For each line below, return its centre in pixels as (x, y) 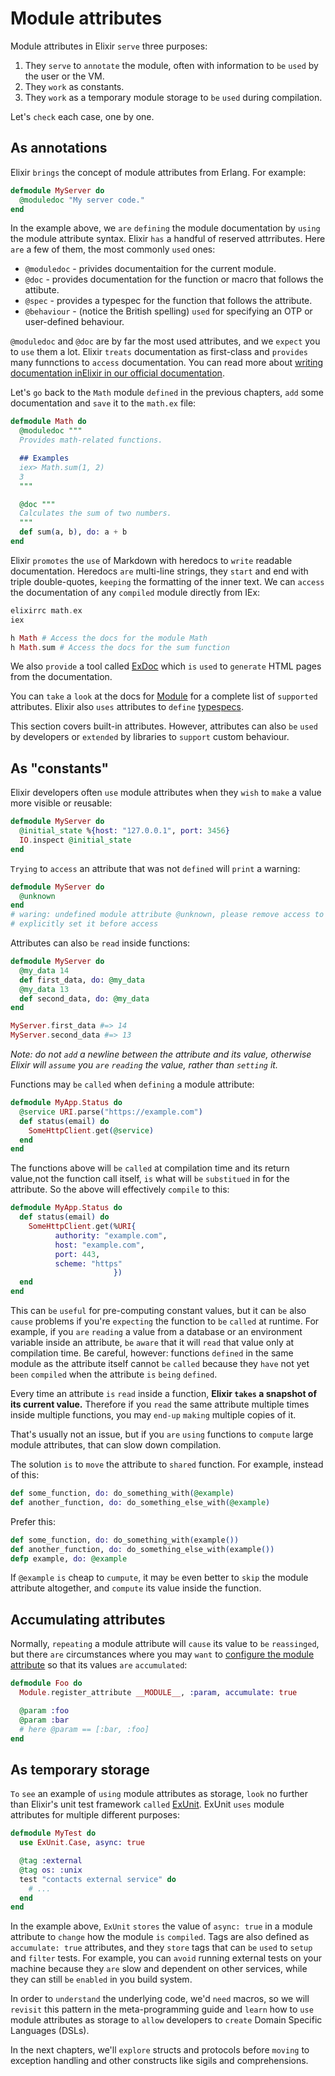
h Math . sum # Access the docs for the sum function (120, 647)
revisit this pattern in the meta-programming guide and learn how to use (162, 2009)
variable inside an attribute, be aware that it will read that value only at (152, 1343)
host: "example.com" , (99, 1245)
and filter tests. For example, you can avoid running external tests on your (166, 1958)
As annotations (59, 148)
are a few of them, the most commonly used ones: (113, 249)
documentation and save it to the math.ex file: (103, 403)
